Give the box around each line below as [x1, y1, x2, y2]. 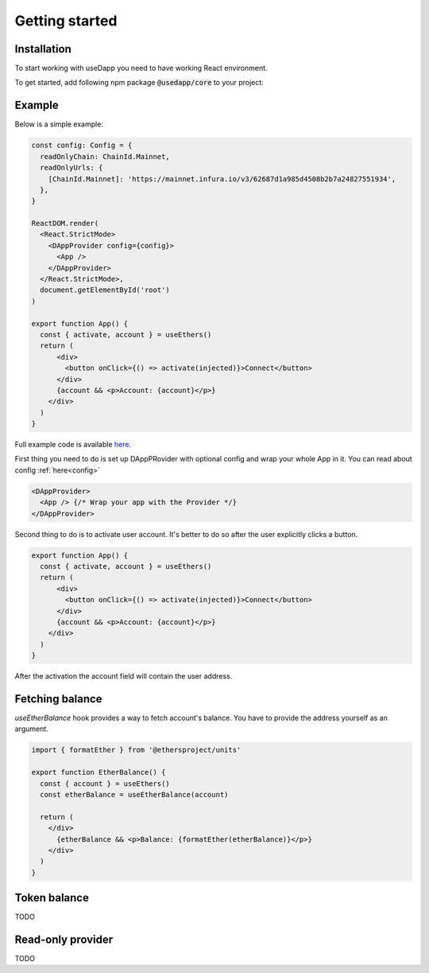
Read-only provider [14, 933, 114, 946]
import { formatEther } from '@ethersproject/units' [31, 745, 242, 755]
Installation [14, 42, 71, 56]
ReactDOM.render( [31, 219, 99, 228]
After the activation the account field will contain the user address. [14, 671, 233, 681]
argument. [14, 724, 49, 734]
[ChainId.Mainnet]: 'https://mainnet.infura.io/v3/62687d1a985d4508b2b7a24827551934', [48, 174, 396, 183]
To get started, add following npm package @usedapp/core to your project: [14, 78, 264, 88]
